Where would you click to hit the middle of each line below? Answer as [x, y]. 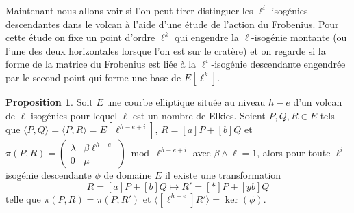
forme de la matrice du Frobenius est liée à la [101, 64]
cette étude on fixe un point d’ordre [80, 37]
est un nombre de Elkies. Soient [199, 115]
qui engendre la [207, 37]
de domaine [128, 175]
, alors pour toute [294, 153]
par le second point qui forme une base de [93, 77]
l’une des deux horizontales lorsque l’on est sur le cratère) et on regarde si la [166, 50]
